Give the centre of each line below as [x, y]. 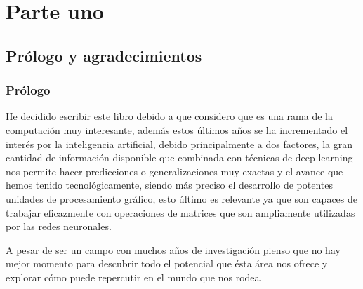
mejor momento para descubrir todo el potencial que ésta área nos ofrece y [167, 263]
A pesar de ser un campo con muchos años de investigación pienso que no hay [173, 249]
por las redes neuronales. [59, 226]
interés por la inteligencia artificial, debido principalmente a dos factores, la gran [179, 143]
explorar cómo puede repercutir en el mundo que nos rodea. [134, 277]
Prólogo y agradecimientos [104, 55]
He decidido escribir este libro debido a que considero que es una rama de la [169, 116]
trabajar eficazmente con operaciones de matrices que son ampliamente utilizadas [180, 212]
